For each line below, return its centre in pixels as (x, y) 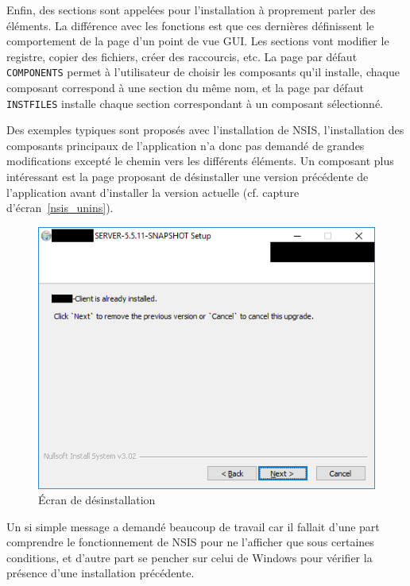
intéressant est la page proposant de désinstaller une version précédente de (188, 177)
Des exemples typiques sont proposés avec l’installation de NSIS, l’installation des (205, 130)
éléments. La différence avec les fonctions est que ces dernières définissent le (190, 25)
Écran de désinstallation (97, 500)
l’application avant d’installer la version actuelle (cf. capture (153, 192)
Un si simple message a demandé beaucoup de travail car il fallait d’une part (193, 526)
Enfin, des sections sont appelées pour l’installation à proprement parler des (191, 10)
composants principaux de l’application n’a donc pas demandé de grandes (186, 145)
